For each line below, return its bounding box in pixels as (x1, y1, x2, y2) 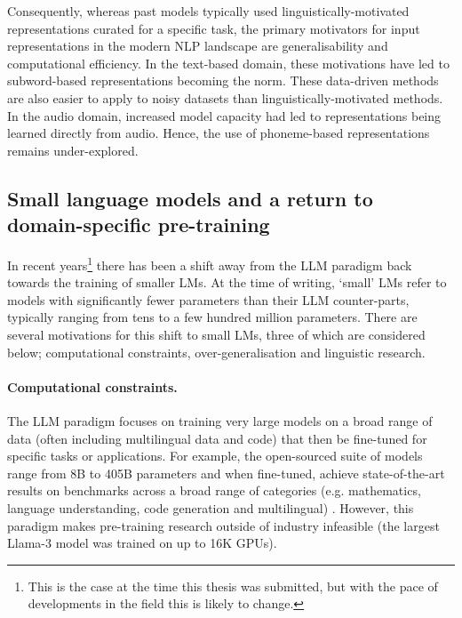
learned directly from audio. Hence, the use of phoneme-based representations (7, 124, 430, 142)
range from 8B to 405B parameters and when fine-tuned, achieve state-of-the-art (7, 463, 445, 482)
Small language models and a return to (7, 184, 373, 212)
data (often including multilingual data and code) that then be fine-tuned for (7, 429, 427, 447)
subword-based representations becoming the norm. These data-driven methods (7, 71, 439, 90)
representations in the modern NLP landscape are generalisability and (7, 36, 388, 55)
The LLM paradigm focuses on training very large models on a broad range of (7, 411, 433, 429)
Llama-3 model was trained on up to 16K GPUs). (7, 534, 277, 552)
